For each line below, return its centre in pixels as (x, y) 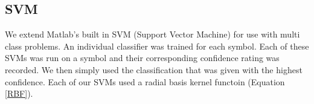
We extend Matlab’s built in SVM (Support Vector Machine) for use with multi (152, 34)
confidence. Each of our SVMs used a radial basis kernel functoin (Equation (145, 81)
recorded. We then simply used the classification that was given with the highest (154, 69)
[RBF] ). (19, 93)
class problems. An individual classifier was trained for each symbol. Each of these (157, 46)
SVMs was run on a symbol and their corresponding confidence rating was (142, 58)
